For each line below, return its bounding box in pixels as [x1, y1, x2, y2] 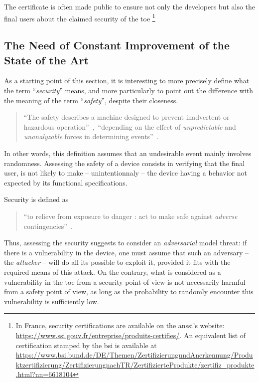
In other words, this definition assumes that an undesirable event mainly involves [4, 148, 252, 158]
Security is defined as [4, 194, 69, 204]
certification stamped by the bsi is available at [15, 340, 157, 350]
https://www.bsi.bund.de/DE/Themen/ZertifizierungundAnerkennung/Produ [15, 350, 253, 360]
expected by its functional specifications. [4, 177, 128, 188]
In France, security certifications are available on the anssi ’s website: [15, 320, 225, 331]
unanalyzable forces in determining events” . [23, 131, 159, 142]
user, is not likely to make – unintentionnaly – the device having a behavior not [4, 168, 247, 178]
